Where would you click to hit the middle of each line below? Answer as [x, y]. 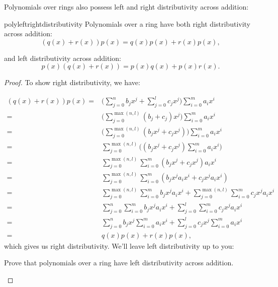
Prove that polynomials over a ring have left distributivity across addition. [119, 263]
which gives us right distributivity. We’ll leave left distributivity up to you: [119, 245]
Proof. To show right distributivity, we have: [72, 82]
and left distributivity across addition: [63, 58]
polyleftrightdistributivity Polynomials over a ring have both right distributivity [127, 23]
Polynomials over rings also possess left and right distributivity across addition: [126, 7]
